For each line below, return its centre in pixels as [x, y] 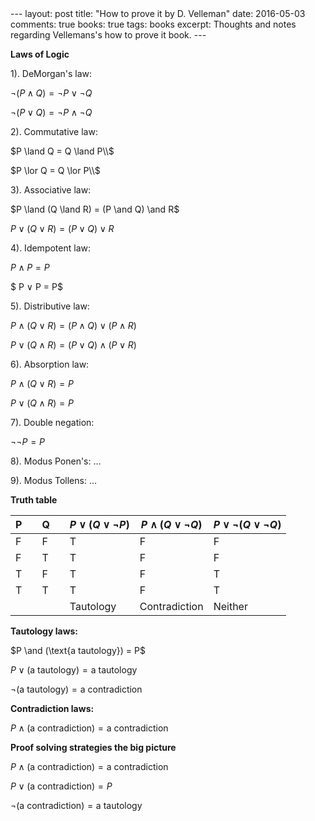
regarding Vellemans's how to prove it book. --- [108, 35]
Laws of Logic [40, 54]
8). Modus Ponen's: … [56, 461]
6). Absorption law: [50, 364]
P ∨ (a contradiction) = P [61, 786]
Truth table [34, 500]
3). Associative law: [51, 190]
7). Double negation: [52, 422]
